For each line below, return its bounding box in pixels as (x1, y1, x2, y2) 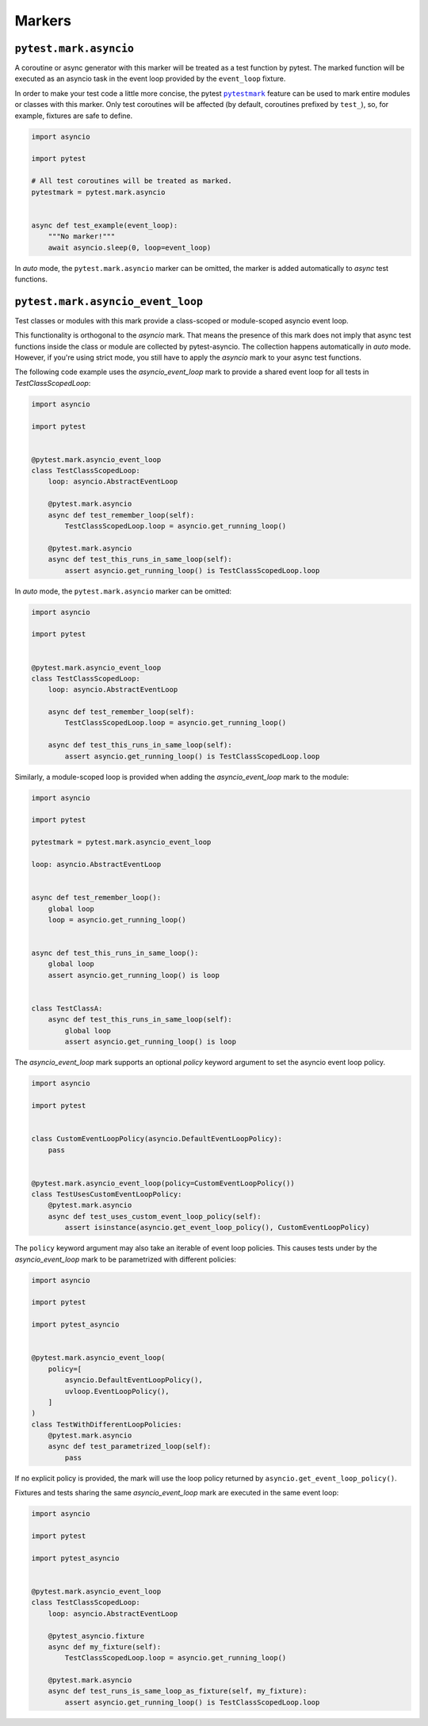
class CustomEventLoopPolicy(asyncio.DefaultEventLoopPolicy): (31, 1134, 283, 1144)
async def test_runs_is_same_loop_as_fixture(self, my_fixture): (48, 1686, 308, 1696)
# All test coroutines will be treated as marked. (31, 177, 233, 185)
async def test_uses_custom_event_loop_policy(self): (48, 1212, 262, 1220)
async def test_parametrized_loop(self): (48, 1442, 212, 1451)
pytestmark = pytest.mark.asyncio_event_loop (31, 838, 212, 847)
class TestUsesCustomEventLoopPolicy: (31, 1189, 182, 1199)
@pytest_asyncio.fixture (48, 1631, 145, 1640)
